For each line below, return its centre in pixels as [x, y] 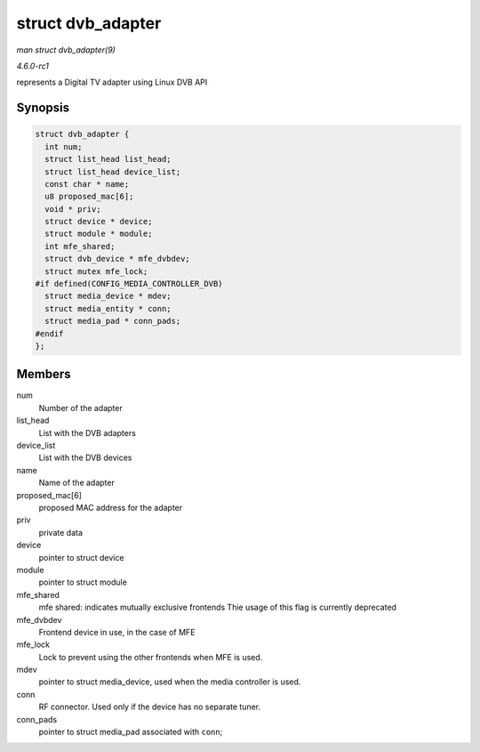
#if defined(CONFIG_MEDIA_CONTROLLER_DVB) [129, 284]
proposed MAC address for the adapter [111, 507]
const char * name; [87, 184]
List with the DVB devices [85, 457]
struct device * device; [99, 222]
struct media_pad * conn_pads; [113, 321]
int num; [64, 146]
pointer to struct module [83, 582]
